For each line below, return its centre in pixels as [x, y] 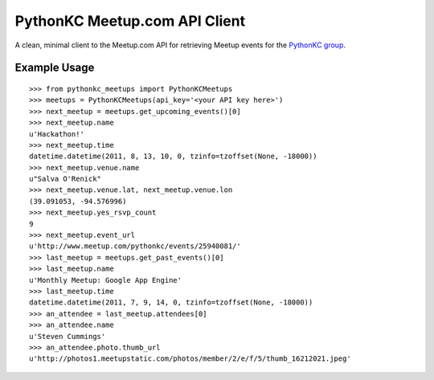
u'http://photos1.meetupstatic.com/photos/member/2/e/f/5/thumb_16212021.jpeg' [190, 359]
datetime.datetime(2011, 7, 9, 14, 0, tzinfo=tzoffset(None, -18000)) [171, 302]
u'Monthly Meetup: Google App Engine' [106, 280]
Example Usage [55, 68]
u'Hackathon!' [57, 134]
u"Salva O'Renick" [66, 179]
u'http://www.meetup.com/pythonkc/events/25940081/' [135, 246]
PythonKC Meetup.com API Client [130, 21]
